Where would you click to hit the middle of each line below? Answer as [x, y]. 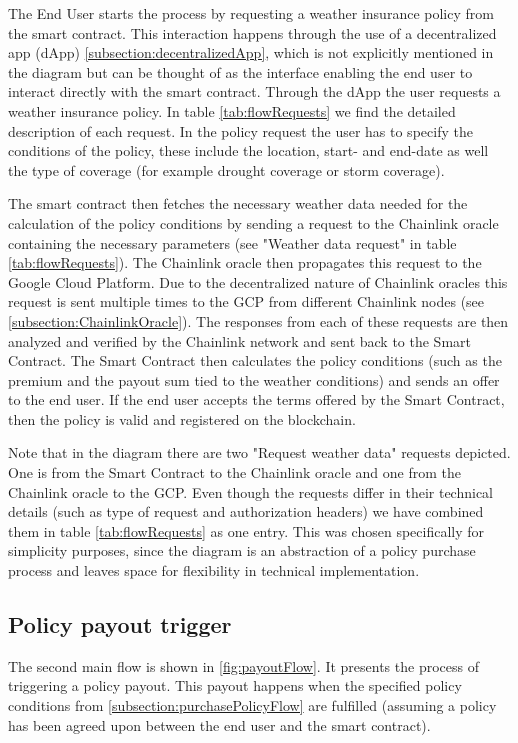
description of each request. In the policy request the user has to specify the [240, 130]
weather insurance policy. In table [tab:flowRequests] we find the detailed [232, 110]
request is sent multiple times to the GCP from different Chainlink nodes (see [246, 301]
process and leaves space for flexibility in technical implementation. [214, 570]
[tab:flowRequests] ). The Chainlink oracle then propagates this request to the [245, 262]
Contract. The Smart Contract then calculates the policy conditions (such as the [255, 360]
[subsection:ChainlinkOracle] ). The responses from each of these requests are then [258, 320]
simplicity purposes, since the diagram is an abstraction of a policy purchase [242, 550]
